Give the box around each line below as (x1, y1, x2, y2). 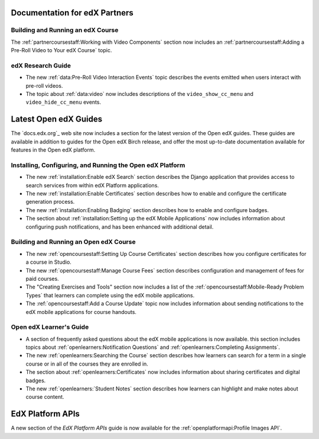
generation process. (25, 198, 75, 206)
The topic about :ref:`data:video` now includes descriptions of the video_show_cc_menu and (25, 91, 254, 98)
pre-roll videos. (25, 82, 63, 89)
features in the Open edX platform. (11, 146, 96, 153)
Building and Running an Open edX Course (11, 238, 136, 246)
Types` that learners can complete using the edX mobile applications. (25, 291, 195, 299)
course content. (25, 393, 64, 400)
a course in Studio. (25, 258, 72, 266)
